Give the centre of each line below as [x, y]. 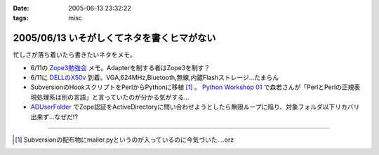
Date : [21, 8]
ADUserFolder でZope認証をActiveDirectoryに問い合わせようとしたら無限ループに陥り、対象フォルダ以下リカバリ [195, 107]
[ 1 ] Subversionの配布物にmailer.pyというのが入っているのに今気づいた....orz [125, 140]
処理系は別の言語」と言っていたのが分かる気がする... [113, 97]
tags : [21, 18]
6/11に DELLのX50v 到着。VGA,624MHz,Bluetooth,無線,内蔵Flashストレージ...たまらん [155, 78]
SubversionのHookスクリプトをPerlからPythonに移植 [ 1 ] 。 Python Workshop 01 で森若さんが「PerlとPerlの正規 [192, 87]
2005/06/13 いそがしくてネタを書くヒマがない [114, 38]
